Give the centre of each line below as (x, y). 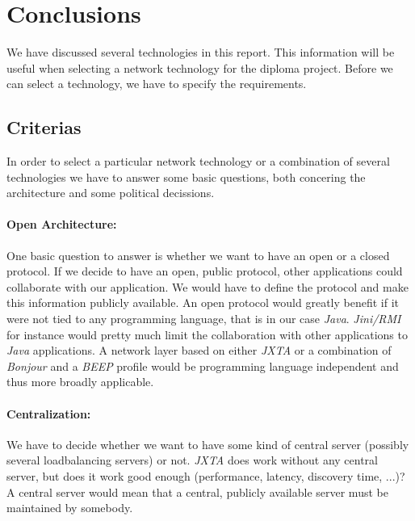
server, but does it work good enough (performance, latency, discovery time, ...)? (206, 476)
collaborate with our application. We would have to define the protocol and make (207, 286)
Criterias (44, 127)
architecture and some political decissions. (111, 193)
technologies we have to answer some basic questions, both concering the (186, 176)
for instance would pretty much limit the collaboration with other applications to (207, 334)
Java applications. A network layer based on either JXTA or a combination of (199, 350)
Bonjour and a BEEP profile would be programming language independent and (203, 366)
